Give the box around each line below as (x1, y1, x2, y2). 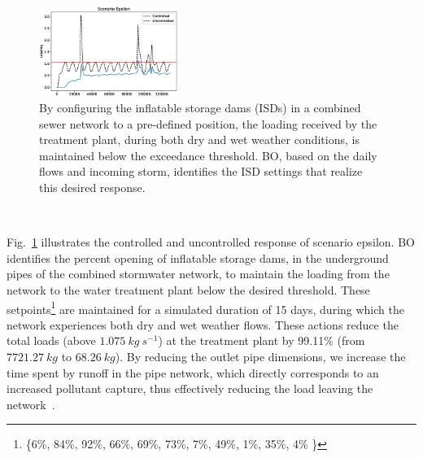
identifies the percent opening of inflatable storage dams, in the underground (7, 249, 389, 266)
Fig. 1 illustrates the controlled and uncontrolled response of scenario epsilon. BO (7, 233, 415, 251)
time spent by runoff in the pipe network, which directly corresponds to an (7, 364, 379, 381)
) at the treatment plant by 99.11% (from (158, 332, 365, 349)
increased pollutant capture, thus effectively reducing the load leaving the (7, 380, 373, 397)
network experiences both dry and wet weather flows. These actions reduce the (7, 316, 399, 333)
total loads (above (7, 332, 96, 349)
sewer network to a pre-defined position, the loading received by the (39, 115, 377, 132)
